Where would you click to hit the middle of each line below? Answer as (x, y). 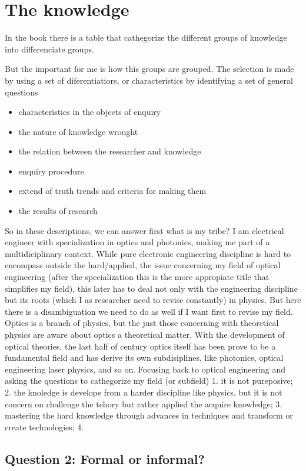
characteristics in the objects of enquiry (90, 112)
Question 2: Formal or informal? (105, 458)
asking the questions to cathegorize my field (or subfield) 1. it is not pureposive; (149, 381)
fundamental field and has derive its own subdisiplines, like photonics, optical (144, 358)
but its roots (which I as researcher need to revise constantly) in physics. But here (153, 300)
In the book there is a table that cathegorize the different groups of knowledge (146, 37)
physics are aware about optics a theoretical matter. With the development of (145, 334)
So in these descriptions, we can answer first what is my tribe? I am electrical (144, 230)
